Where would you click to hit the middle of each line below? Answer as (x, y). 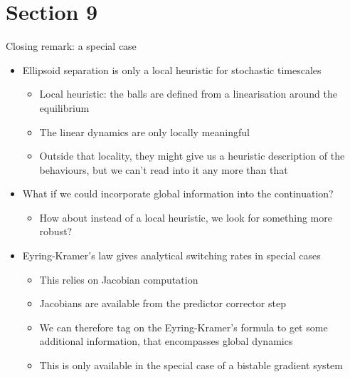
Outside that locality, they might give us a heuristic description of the (192, 156)
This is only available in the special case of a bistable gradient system (191, 365)
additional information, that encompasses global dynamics (166, 341)
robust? (56, 231)
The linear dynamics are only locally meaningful (144, 131)
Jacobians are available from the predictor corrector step (163, 303)
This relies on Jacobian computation (119, 279)
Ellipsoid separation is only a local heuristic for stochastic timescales (172, 69)
